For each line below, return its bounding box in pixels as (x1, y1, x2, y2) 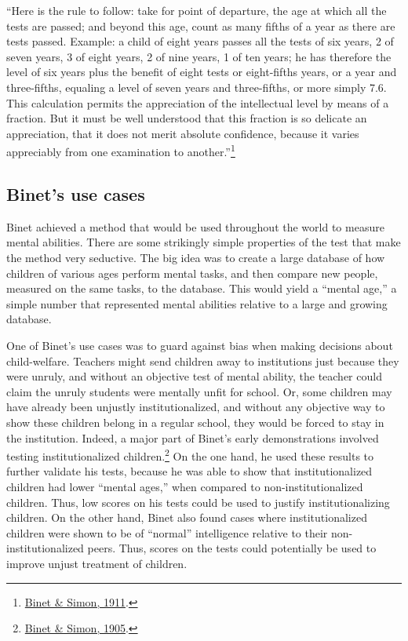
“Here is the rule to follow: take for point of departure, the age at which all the (6, 2, 387, 18)
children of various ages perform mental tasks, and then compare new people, (6, 264, 378, 281)
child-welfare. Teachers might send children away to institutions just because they (6, 352, 399, 369)
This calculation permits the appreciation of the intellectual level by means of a (6, 94, 389, 111)
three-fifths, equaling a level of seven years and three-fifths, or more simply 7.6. (6, 78, 387, 95)
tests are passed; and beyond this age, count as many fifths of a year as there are (6, 17, 395, 34)
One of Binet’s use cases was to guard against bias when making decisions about (6, 337, 393, 353)
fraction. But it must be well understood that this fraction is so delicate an (6, 110, 367, 126)
